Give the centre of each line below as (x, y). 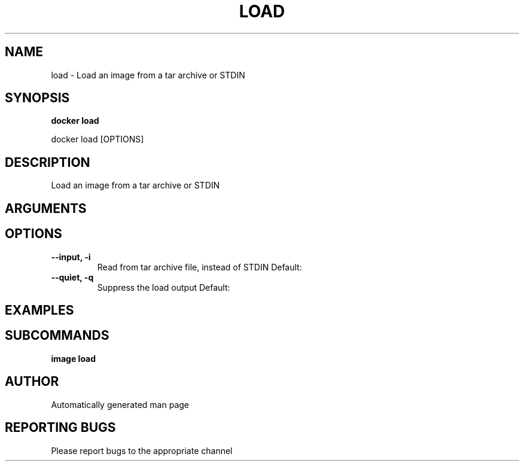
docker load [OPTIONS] (98, 139)
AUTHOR (32, 382)
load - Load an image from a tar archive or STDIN (148, 75)
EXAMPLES (39, 310)
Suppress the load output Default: (164, 287)
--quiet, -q (72, 277)
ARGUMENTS (46, 208)
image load (74, 358)
